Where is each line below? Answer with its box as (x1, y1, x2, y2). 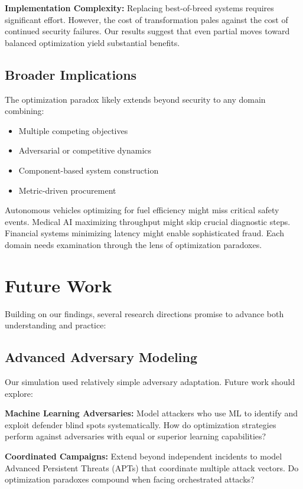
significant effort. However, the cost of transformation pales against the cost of (5, 13, 288, 25)
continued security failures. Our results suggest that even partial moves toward (5, 25, 290, 37)
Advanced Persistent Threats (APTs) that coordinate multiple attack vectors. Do (5, 461, 299, 474)
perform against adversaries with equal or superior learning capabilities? (5, 430, 266, 442)
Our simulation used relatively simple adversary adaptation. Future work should (5, 376, 295, 388)
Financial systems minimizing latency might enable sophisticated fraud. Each (5, 227, 284, 239)
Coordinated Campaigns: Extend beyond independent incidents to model (5, 450, 282, 462)
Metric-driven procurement (18, 184, 116, 196)
